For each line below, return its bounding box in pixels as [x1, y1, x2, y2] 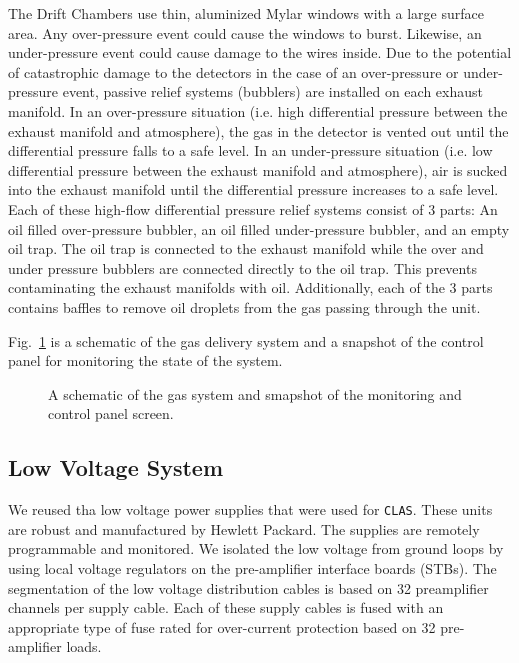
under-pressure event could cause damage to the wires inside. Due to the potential [8, 42, 512, 63]
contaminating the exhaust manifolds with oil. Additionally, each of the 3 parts [8, 277, 493, 298]
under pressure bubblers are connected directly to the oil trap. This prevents [8, 257, 477, 278]
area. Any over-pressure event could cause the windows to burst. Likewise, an [8, 22, 482, 43]
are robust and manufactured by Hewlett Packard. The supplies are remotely [8, 518, 480, 539]
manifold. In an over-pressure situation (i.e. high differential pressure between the [8, 100, 508, 121]
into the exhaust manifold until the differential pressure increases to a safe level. [8, 179, 499, 200]
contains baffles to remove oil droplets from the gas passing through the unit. [8, 296, 481, 317]
